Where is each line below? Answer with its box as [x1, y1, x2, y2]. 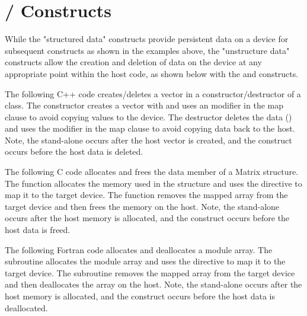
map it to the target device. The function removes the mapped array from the [5, 189, 288, 201]
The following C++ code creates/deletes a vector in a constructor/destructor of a [5, 87, 301, 100]
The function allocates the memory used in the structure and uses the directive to [5, 177, 302, 189]
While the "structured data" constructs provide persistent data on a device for [5, 33, 289, 45]
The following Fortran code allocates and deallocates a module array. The [5, 243, 273, 256]
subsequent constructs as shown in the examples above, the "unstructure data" [5, 44, 290, 56]
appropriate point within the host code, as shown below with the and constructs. [5, 67, 299, 79]
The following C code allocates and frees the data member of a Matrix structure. [5, 165, 299, 178]
